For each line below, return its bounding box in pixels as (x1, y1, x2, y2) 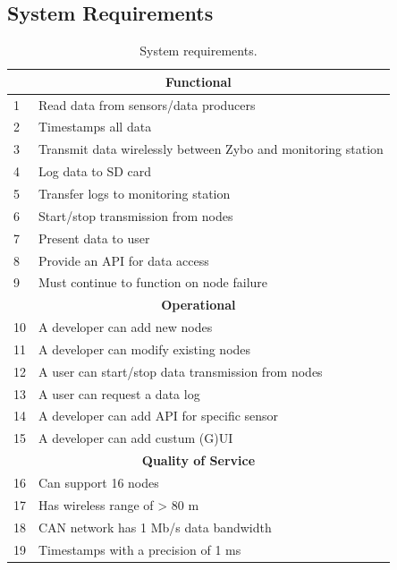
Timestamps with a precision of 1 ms (38, 540, 241, 558)
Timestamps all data (38, 117, 152, 136)
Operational (161, 295, 236, 314)
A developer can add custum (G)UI (38, 429, 233, 447)
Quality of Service (141, 451, 256, 470)
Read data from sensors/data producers (38, 95, 256, 114)
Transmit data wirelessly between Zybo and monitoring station (38, 140, 384, 158)
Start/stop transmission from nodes (38, 206, 233, 225)
